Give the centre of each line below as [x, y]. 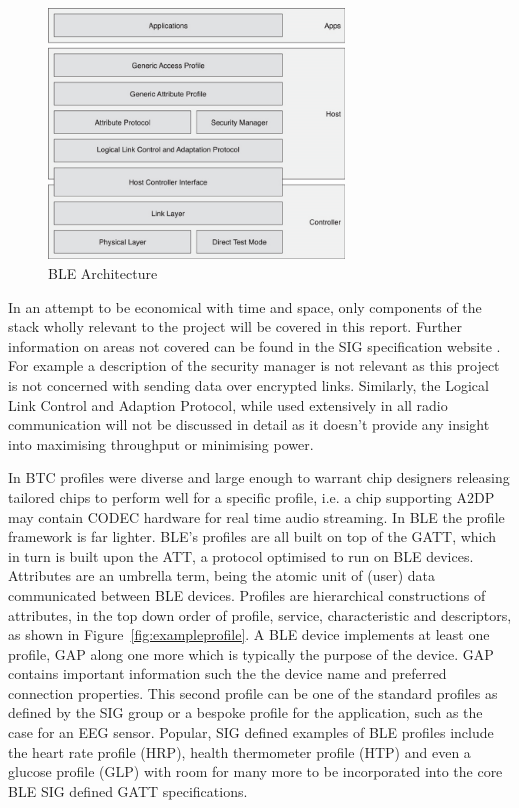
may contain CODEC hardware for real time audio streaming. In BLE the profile [256, 516]
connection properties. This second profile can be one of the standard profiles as [253, 692]
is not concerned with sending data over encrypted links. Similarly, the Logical [248, 384]
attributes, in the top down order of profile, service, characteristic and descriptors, [260, 614]
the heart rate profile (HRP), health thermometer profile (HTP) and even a [239, 751]
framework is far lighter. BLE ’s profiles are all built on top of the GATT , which [252, 536]
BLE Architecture [103, 273]
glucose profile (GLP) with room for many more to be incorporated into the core [255, 771]
